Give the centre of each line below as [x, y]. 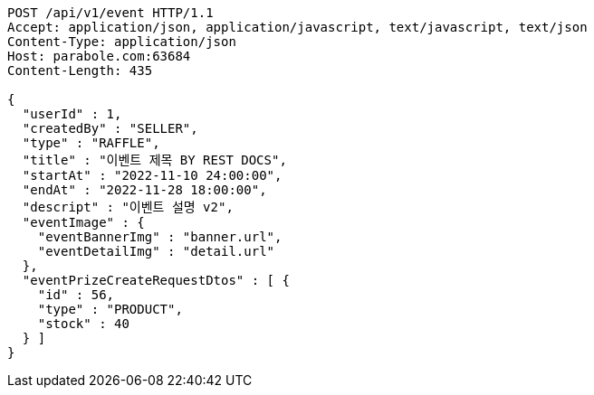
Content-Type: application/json [122, 42]
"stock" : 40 [83, 324]
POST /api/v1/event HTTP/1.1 [110, 13]
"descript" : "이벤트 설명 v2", [128, 207]
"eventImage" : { [83, 222]
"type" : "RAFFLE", [91, 143]
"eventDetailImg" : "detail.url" [156, 251]
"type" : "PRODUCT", [110, 309]
